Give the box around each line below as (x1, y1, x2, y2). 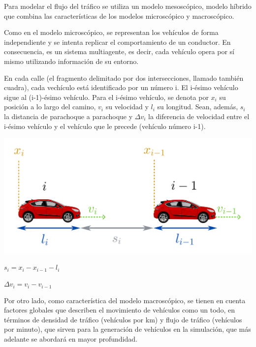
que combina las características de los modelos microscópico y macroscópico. (4, 10, 234, 21)
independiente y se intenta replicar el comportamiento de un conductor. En (4, 36, 231, 47)
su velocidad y (105, 101, 149, 112)
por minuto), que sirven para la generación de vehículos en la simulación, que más (4, 324, 251, 334)
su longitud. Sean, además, (157, 101, 238, 112)
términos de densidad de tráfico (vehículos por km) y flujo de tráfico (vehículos (4, 314, 242, 324)
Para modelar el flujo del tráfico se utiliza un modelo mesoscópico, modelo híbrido (4, 1, 252, 11)
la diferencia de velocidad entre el (148, 111, 250, 121)
